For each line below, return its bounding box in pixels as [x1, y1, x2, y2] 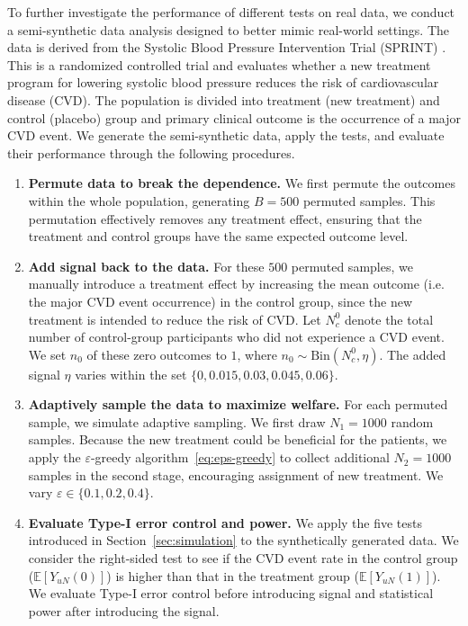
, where [237, 344, 277, 363]
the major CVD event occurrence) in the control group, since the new [28, 291, 413, 310]
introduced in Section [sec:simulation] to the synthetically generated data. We [28, 531, 459, 550]
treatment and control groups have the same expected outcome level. [28, 227, 409, 246]
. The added [379, 344, 446, 363]
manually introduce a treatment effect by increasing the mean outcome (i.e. [28, 274, 445, 293]
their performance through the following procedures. [7, 143, 295, 162]
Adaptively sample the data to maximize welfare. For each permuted [28, 395, 448, 414]
